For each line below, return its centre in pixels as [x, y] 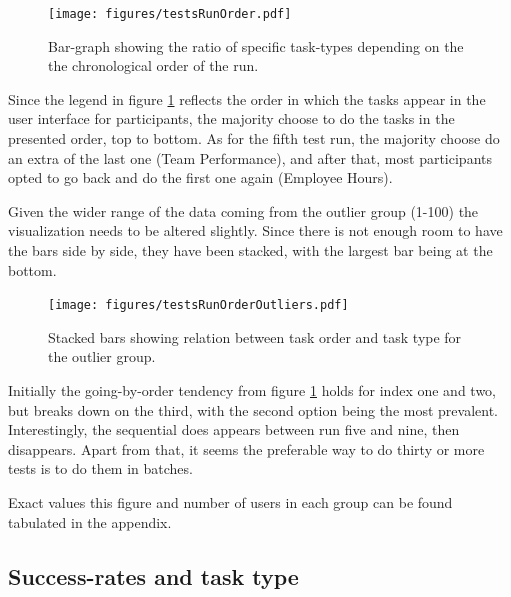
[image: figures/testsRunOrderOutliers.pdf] [198, 305]
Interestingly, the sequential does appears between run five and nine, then [234, 429]
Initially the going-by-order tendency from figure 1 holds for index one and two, [252, 390]
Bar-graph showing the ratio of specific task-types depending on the [256, 45]
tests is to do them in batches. [100, 468]
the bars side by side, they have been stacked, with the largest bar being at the [250, 250]
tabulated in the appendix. [90, 521]
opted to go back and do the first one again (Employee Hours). [200, 177]
